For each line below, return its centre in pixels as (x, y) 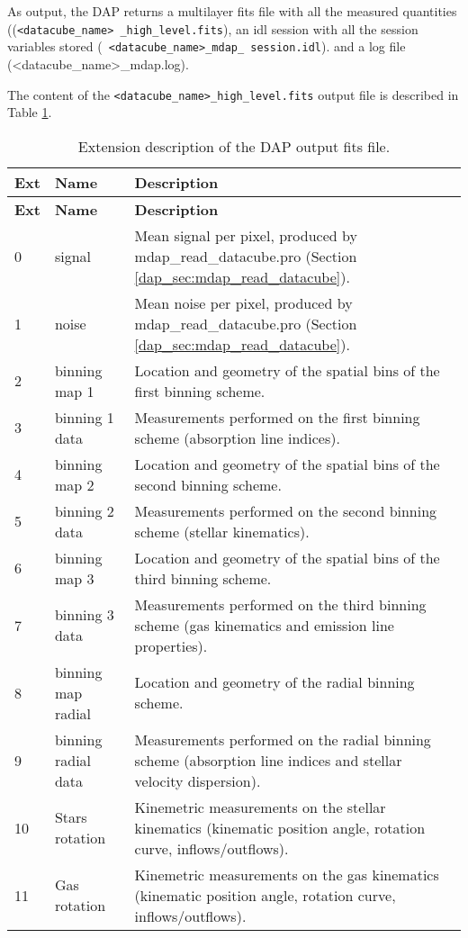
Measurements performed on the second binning (286, 510)
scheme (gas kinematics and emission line (264, 625)
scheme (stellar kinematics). (222, 531)
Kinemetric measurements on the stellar (260, 807)
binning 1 (84, 417)
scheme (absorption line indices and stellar (268, 760)
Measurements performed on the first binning (277, 417)
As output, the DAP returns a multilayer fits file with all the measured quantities (232, 11)
